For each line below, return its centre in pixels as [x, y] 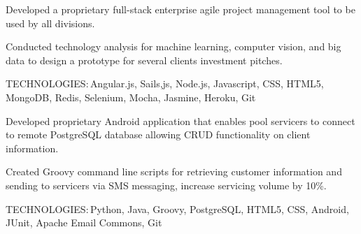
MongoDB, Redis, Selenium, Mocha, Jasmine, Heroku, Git [131, 97]
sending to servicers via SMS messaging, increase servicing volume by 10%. [166, 185]
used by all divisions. [50, 23]
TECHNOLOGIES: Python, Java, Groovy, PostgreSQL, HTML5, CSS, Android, [177, 209]
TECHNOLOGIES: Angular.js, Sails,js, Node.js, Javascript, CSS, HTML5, [165, 83]
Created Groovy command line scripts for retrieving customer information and [174, 171]
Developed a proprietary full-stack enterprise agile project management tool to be [180, 9]
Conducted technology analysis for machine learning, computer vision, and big [174, 46]
